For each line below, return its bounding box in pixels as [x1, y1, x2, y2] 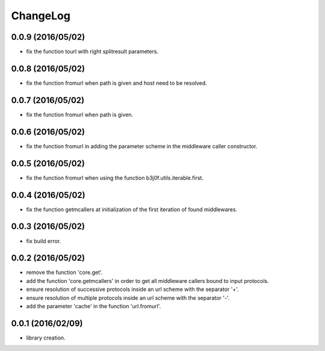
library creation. [26, 334, 66, 341]
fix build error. [26, 237, 61, 244]
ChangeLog [11, 9, 70, 22]
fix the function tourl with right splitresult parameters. [26, 48, 159, 55]
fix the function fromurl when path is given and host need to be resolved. [26, 79, 208, 87]
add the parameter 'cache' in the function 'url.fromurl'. [26, 302, 161, 309]
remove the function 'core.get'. [26, 269, 103, 276]
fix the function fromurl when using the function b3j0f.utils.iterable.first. [26, 174, 204, 181]
